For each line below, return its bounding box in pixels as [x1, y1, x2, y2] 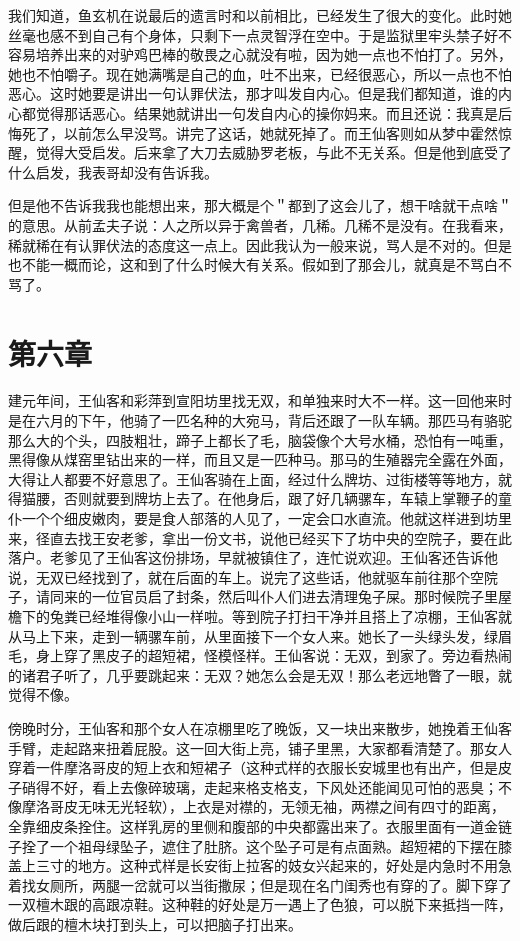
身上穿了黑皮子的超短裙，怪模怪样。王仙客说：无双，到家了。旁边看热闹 [35, 645, 512, 666]
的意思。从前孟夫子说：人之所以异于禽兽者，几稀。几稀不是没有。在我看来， [8, 214, 512, 235]
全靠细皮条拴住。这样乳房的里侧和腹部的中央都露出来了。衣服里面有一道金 [8, 815, 498, 836]
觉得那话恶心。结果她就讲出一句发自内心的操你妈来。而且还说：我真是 [35, 102, 498, 123]
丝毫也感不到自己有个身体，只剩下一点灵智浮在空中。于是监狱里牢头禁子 [8, 24, 484, 45]
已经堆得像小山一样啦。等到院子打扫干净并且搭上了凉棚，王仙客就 [77, 605, 512, 626]
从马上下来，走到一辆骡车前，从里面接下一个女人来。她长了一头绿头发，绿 [8, 625, 498, 646]
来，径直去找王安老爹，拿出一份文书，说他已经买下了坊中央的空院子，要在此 [8, 527, 512, 548]
